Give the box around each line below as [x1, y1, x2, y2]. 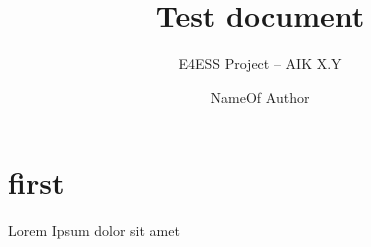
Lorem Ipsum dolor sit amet [8, 220, 180, 241]
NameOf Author [210, 86, 310, 107]
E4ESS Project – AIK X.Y [178, 53, 342, 74]
